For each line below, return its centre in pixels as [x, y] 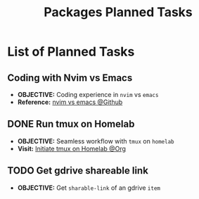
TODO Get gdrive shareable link [78, 171]
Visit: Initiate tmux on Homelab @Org [72, 148]
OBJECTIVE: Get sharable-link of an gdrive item [89, 188]
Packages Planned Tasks [118, 12]
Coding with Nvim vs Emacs [70, 78]
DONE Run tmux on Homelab [71, 124]
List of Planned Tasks [71, 52]
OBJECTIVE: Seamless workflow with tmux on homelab [96, 141]
